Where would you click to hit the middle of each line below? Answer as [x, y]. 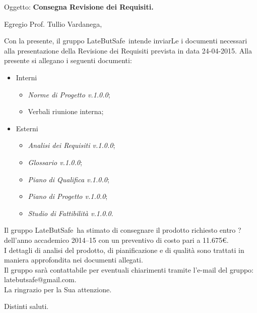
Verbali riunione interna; [66, 111]
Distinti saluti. [26, 306]
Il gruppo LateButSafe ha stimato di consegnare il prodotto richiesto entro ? [123, 230]
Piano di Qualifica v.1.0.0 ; [69, 179]
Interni [26, 77]
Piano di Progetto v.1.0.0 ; [68, 196]
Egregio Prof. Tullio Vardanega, [53, 23]
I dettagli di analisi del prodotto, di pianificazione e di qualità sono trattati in [124, 250]
